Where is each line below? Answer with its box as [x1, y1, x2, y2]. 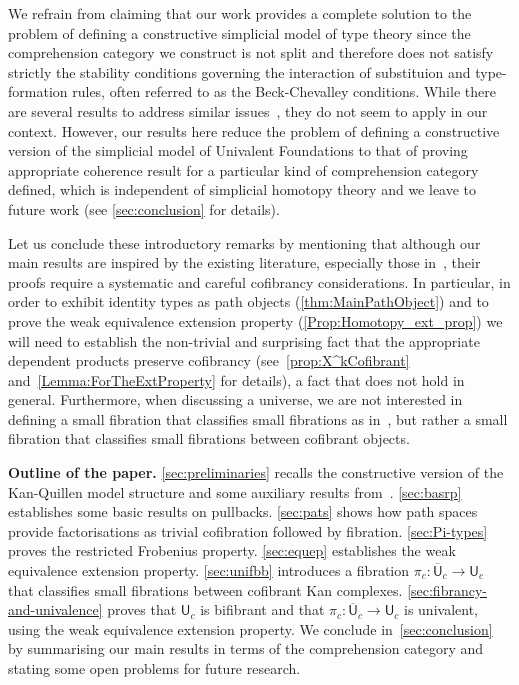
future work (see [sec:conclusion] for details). [8, 198, 280, 219]
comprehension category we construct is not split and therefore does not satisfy [8, 42, 494, 63]
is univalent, [404, 599, 478, 620]
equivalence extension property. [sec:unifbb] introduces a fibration [8, 560, 410, 581]
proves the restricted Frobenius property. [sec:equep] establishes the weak [8, 540, 456, 561]
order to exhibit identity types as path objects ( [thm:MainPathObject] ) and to [8, 291, 489, 312]
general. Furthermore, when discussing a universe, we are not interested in [8, 389, 463, 410]
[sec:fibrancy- [407, 579, 487, 600]
